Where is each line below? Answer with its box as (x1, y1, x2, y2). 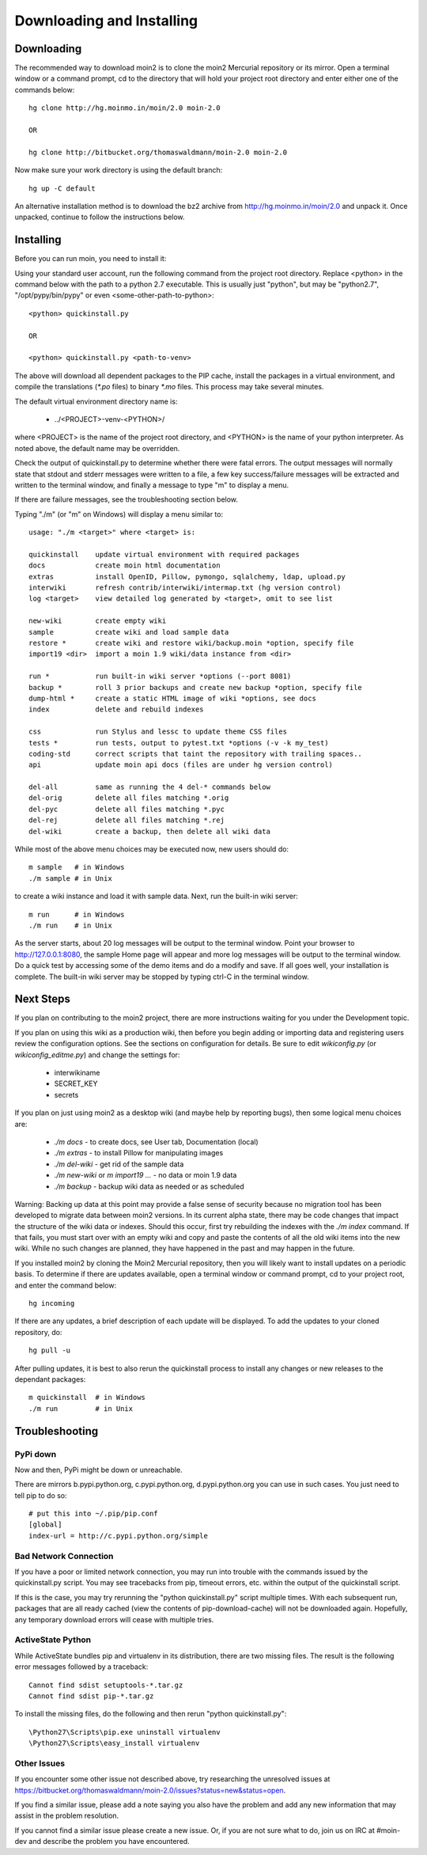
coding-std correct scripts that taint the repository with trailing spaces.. (28, 749, 363, 758)
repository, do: (14, 1327, 62, 1337)
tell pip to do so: (14, 1490, 67, 1500)
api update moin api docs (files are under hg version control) (28, 761, 334, 769)
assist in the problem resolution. (14, 1811, 119, 1820)
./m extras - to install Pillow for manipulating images (54, 1148, 224, 1158)
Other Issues (14, 1758, 66, 1769)
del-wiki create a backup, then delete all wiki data (28, 827, 270, 836)
